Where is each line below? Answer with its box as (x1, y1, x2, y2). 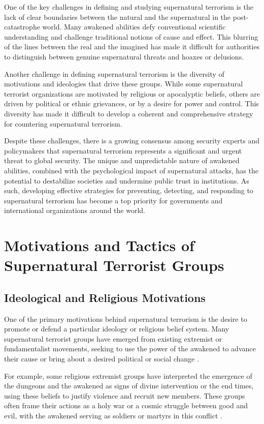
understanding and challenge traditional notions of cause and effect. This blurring (4, 31, 258, 42)
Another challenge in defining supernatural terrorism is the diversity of (4, 68, 224, 79)
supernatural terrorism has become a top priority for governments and (4, 195, 223, 205)
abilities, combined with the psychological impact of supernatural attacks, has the (4, 165, 258, 175)
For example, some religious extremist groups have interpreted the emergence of (4, 370, 252, 381)
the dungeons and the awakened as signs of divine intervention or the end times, (4, 380, 254, 391)
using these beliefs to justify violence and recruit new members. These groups (4, 390, 245, 401)
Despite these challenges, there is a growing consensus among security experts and (4, 135, 260, 146)
